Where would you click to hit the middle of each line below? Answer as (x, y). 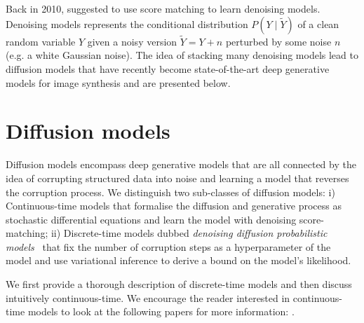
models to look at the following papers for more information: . (161, 311)
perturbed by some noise (278, 41)
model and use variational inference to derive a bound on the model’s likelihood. (178, 260)
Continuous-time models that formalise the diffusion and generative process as (174, 206)
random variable (41, 41)
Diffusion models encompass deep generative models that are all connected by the (181, 164)
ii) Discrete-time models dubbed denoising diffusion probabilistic (189, 233)
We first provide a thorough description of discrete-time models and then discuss (179, 284)
